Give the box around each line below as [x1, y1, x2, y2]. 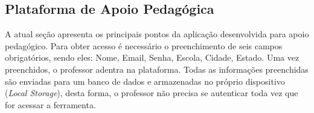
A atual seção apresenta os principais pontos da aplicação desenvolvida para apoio [5, 28, 309, 40]
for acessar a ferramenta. [5, 98, 96, 111]
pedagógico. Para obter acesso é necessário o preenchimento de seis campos [5, 39, 283, 52]
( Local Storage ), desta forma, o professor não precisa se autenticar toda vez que [5, 87, 298, 99]
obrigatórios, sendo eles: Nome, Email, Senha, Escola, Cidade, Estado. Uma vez [5, 51, 300, 64]
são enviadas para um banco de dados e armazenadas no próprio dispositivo [5, 75, 285, 87]
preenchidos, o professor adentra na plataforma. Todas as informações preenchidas [5, 63, 309, 75]
